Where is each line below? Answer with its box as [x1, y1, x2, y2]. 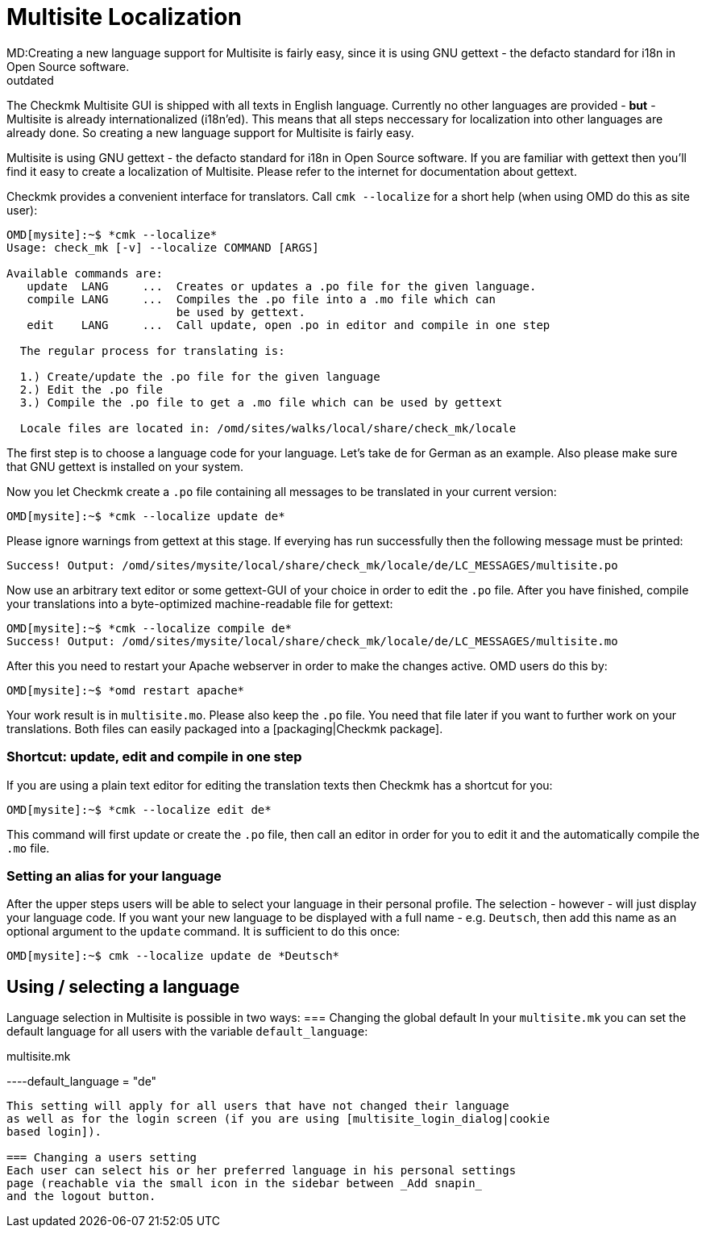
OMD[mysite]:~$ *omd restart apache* [6, 683, 245, 697]
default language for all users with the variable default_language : [6, 1024, 368, 1039]
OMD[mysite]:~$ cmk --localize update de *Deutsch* [6, 949, 340, 963]
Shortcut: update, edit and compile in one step [6, 748, 302, 765]
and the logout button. [6, 1190, 156, 1203]
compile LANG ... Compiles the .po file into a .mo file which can [27, 292, 496, 306]
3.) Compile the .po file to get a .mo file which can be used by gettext [19, 395, 503, 409]
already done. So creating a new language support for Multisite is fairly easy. [6, 125, 414, 140]
